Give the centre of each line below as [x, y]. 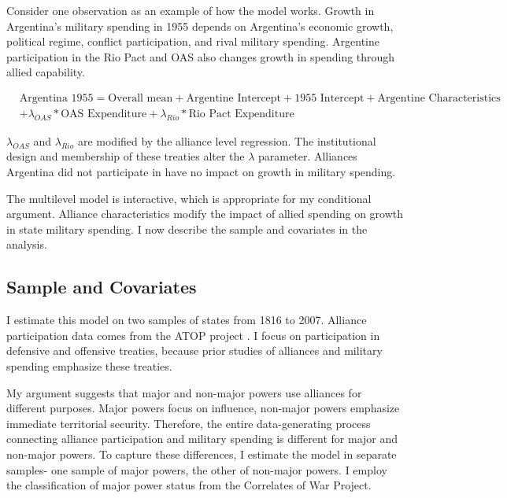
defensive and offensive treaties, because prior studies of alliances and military [194, 350]
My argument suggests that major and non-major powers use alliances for [184, 392]
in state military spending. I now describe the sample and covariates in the [187, 229]
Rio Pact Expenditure [241, 114]
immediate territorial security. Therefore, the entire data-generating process [189, 423]
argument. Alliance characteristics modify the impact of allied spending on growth [205, 214]
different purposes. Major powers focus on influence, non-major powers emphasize [203, 408]
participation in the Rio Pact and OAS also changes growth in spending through [201, 56]
